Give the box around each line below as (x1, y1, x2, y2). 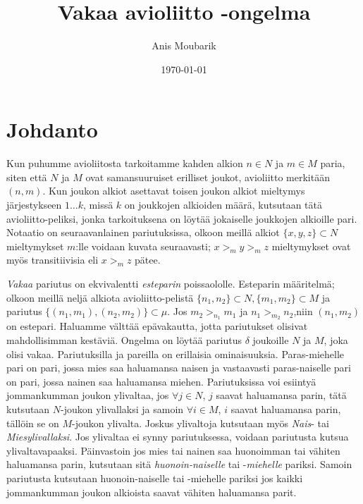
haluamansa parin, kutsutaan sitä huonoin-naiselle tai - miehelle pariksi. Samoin (6, 457, 352, 472)
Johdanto (6, 115, 98, 144)
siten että (6, 169, 47, 184)
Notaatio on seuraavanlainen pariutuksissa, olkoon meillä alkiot (6, 225, 280, 240)
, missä (83, 197, 113, 212)
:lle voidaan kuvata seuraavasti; (75, 238, 211, 253)
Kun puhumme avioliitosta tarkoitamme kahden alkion (6, 156, 243, 171)
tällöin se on (6, 415, 59, 430)
